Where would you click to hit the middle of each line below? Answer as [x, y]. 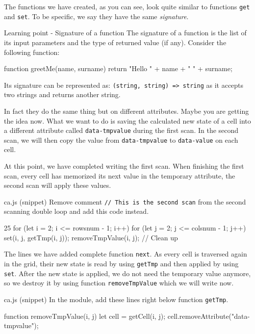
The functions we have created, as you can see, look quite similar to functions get [127, 6]
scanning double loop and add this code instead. [76, 211]
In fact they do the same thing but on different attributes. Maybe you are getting [127, 111]
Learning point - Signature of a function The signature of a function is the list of [125, 33]
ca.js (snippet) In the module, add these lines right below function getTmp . [116, 299]
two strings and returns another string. [62, 94]
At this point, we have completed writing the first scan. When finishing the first [124, 166]
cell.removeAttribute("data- [209, 316]
